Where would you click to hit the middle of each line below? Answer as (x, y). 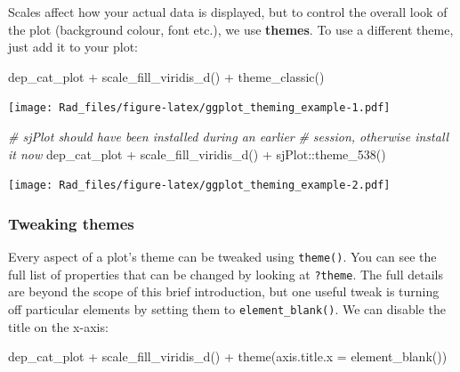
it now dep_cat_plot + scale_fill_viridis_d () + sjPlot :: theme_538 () (197, 154)
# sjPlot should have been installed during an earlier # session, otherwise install (229, 137)
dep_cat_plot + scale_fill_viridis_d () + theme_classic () (166, 76)
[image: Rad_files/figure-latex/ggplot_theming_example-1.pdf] (199, 108)
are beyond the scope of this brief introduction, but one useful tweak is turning (224, 291)
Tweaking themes (71, 223)
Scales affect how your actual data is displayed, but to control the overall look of (228, 12)
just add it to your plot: (73, 47)
